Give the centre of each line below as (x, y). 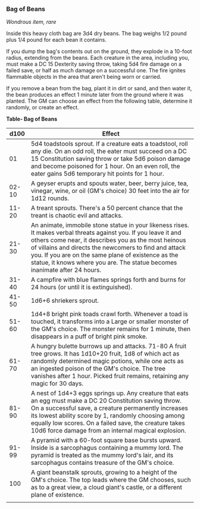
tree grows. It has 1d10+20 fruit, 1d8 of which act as (105, 354)
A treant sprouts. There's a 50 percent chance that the (107, 208)
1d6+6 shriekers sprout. (65, 301)
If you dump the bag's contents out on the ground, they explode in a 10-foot (99, 51)
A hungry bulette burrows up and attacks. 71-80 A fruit (108, 347)
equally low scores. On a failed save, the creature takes (108, 423)
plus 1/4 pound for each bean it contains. (57, 40)
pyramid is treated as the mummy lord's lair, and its (102, 455)
